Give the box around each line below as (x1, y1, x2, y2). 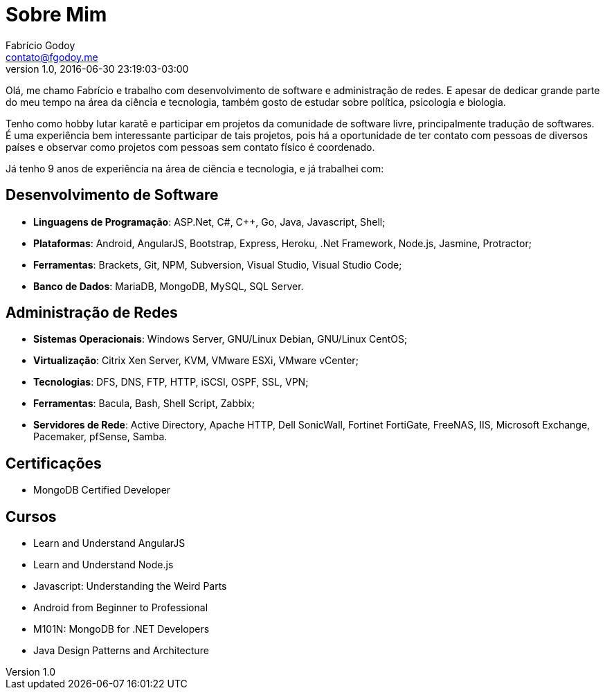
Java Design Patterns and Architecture (33, 644, 209, 657)
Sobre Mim (6, 3, 107, 26)
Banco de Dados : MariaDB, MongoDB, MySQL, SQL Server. (33, 280, 304, 292)
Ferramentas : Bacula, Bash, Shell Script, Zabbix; (33, 397, 255, 410)
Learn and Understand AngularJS (33, 537, 186, 550)
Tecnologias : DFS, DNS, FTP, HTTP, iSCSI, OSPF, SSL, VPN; (33, 376, 309, 388)
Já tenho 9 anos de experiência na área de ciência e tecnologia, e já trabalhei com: (6, 162, 384, 174)
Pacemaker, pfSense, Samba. (33, 431, 168, 443)
